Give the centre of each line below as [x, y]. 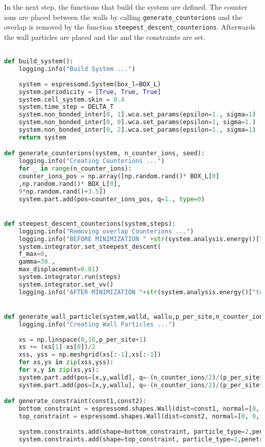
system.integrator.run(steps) [70, 277]
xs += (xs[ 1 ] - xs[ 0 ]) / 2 [57, 347]
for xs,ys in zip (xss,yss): [66, 362]
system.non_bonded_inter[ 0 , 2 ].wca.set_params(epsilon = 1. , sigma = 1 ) [137, 130]
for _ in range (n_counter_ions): [75, 169]
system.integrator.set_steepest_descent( [90, 246]
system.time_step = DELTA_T [66, 107]
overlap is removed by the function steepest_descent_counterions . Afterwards [130, 27]
